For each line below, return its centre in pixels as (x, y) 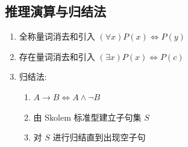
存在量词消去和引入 (57, 56)
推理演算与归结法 (55, 11)
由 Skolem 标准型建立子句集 (87, 117)
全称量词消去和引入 (57, 36)
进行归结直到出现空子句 (99, 137)
